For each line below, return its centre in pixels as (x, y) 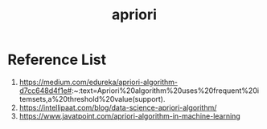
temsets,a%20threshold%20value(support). (92, 99)
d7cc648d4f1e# (45, 91)
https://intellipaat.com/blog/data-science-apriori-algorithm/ (118, 107)
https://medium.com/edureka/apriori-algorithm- (99, 82)
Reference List (57, 60)
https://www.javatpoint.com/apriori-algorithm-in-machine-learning (129, 116)
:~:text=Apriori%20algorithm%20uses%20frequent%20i (165, 91)
